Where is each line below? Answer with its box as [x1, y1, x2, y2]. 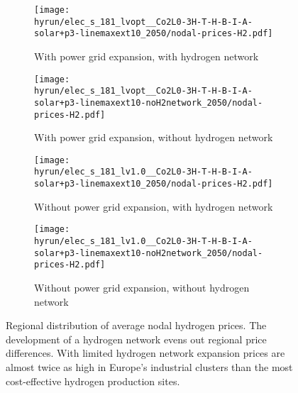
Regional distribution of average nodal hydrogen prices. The [6, 318, 267, 333]
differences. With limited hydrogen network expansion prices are [6, 345, 285, 360]
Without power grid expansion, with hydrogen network [34, 199, 273, 214]
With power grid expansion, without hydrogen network [34, 130, 273, 145]
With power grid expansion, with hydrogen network [34, 48, 259, 63]
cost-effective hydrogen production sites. [6, 373, 180, 388]
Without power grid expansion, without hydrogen [34, 279, 250, 294]
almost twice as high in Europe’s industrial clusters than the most [6, 359, 293, 374]
